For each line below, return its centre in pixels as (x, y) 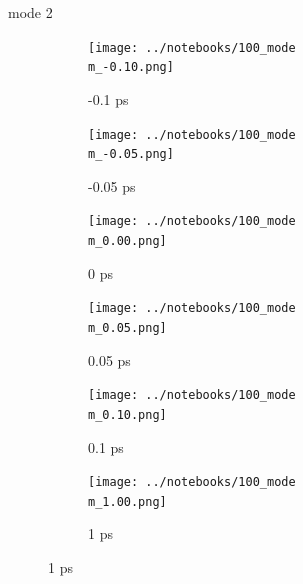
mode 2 (30, 12)
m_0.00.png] (127, 241)
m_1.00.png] (127, 501)
